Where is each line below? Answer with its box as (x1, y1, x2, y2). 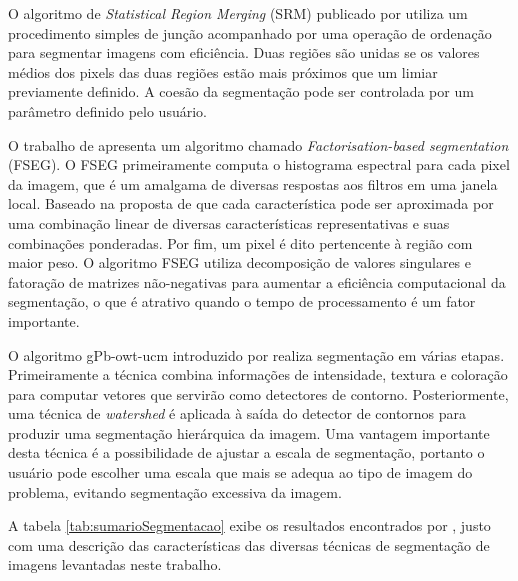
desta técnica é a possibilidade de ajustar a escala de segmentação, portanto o (8, 442, 485, 463)
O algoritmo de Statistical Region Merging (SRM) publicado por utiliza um (8, 3, 468, 23)
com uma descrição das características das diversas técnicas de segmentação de (8, 534, 490, 555)
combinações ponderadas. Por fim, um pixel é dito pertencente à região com (8, 232, 473, 253)
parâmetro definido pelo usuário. (8, 100, 207, 121)
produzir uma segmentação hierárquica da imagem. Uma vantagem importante (8, 422, 490, 443)
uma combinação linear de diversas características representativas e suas (8, 212, 450, 233)
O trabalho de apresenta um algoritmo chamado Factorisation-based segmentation (8, 134, 509, 155)
